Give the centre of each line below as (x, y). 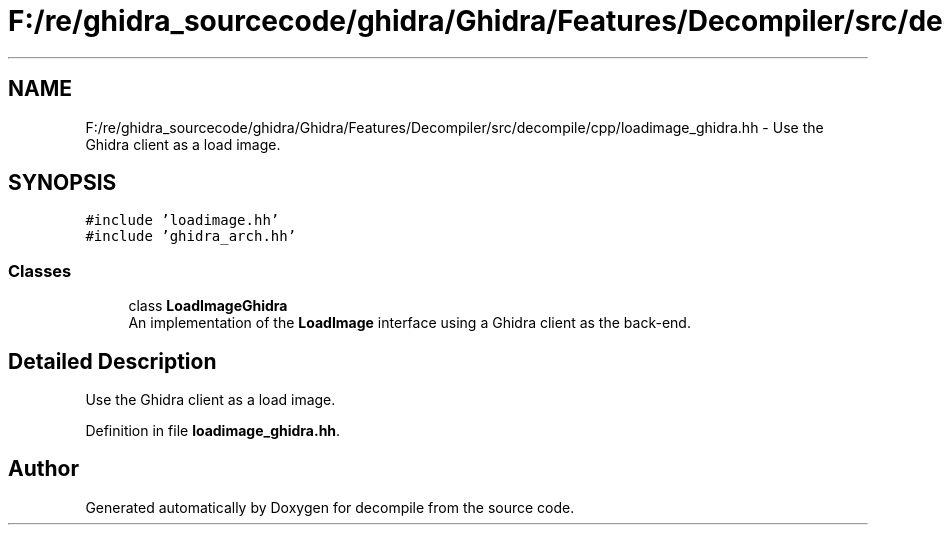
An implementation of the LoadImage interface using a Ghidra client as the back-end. (409, 323)
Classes (40, 270)
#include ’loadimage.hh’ (182, 220)
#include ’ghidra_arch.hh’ (191, 236)
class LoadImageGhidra (208, 306)
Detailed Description (112, 361)
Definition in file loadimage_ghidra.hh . (213, 431)
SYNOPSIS (62, 183)
